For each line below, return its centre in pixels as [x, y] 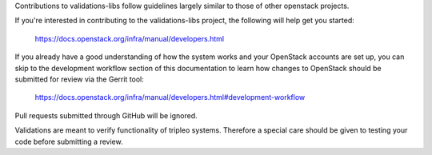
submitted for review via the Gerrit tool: [79, 79]
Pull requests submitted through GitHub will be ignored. [106, 115]
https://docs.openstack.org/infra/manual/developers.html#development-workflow [170, 97]
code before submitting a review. [69, 141]
